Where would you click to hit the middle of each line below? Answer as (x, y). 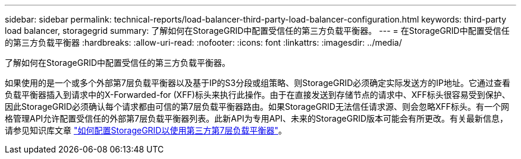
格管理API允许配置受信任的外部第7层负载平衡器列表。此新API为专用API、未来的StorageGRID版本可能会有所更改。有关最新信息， (257, 118)
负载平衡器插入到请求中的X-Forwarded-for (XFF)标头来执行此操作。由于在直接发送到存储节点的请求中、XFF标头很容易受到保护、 (258, 95)
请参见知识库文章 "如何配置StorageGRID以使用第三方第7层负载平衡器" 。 (146, 130)
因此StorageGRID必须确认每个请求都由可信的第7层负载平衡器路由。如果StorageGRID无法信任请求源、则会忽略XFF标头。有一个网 (257, 106)
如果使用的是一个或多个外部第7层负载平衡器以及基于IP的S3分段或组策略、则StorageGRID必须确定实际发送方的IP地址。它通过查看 (258, 83)
